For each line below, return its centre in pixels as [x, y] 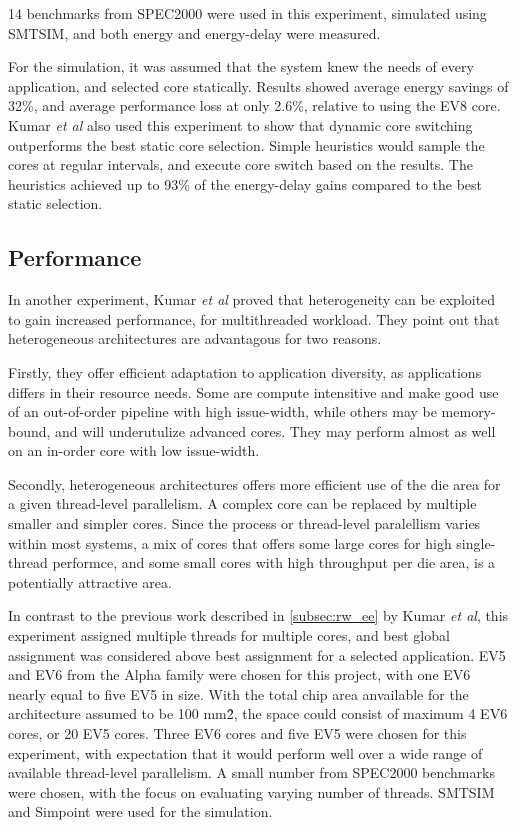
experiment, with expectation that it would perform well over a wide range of [245, 752]
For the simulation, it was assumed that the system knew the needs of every [241, 66]
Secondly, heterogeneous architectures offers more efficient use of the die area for [254, 483]
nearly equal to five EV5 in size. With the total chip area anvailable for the [238, 693]
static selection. [55, 203]
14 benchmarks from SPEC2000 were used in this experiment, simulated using [247, 13]
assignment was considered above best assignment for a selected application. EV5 [257, 654]
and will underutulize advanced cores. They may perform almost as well [275, 430]
